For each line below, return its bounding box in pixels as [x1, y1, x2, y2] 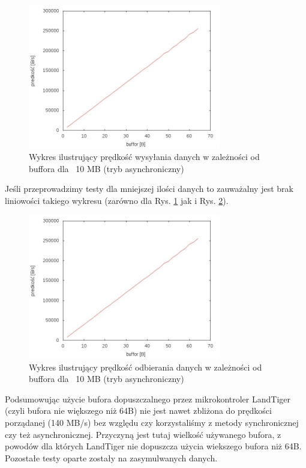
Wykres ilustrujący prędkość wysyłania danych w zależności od [29, 150, 260, 163]
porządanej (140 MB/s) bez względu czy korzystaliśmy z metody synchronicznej [5, 416, 299, 428]
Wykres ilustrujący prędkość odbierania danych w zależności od [29, 360, 262, 373]
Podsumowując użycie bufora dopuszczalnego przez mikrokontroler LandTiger [5, 392, 291, 405]
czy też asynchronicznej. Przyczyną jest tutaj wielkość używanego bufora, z [5, 428, 281, 440]
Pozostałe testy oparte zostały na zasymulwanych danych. [5, 451, 218, 464]
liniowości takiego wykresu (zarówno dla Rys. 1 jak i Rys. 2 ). [5, 194, 229, 206]
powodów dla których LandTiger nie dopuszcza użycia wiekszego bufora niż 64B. [5, 440, 302, 452]
